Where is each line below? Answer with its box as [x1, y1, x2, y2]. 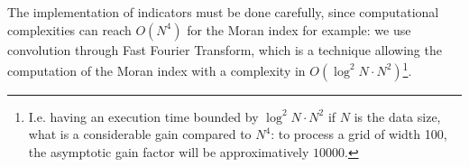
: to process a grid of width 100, [271, 125, 447, 144]
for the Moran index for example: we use [187, 20, 411, 39]
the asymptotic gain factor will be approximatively [28, 143, 309, 162]
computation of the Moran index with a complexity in [7, 60, 306, 79]
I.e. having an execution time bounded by [28, 107, 259, 125]
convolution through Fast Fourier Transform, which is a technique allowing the [7, 40, 442, 59]
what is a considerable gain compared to [28, 125, 252, 144]
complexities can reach [7, 20, 132, 39]
